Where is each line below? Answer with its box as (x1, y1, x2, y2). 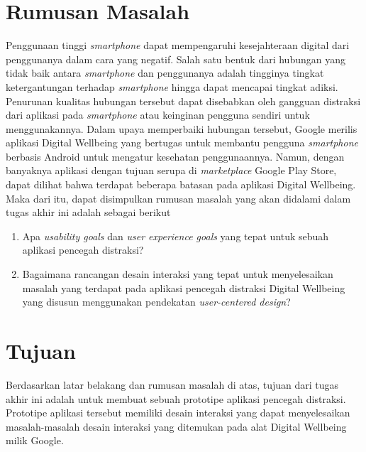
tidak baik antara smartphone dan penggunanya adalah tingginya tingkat (6, 65, 324, 80)
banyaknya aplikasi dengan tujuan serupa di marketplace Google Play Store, (6, 163, 337, 178)
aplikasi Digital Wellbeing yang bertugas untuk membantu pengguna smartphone (6, 135, 358, 150)
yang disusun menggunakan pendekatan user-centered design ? (22, 294, 291, 309)
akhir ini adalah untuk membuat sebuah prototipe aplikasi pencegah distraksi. (6, 391, 346, 406)
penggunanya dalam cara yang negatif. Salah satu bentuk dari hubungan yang (6, 51, 345, 66)
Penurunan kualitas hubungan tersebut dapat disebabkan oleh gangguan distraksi (6, 93, 361, 108)
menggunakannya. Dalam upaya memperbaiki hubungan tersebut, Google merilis (6, 121, 357, 136)
